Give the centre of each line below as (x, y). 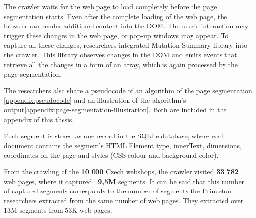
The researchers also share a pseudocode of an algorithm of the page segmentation (128, 90)
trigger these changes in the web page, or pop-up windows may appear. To (116, 35)
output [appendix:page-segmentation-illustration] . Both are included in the (115, 109)
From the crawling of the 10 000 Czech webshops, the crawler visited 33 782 (121, 171)
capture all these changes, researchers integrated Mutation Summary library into (126, 45)
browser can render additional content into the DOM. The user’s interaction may (126, 26)
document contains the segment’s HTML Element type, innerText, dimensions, (123, 145)
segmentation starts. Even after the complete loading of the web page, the (116, 16)
